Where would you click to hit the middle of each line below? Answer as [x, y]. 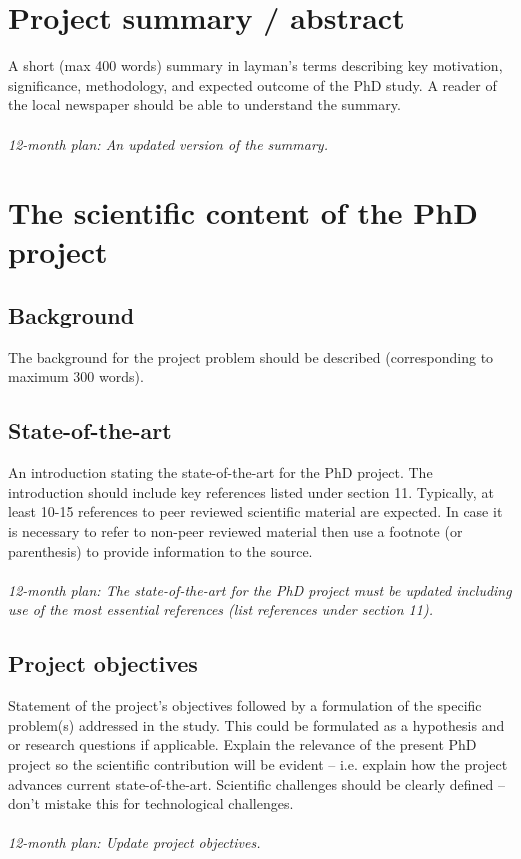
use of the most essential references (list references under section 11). [220, 609]
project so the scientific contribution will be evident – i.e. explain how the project [258, 763]
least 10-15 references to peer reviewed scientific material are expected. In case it [255, 511]
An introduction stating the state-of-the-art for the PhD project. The [220, 472]
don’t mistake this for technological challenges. [151, 803]
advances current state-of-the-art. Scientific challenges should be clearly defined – [257, 783]
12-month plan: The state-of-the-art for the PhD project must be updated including [260, 589]
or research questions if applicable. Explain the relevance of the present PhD [242, 744]
